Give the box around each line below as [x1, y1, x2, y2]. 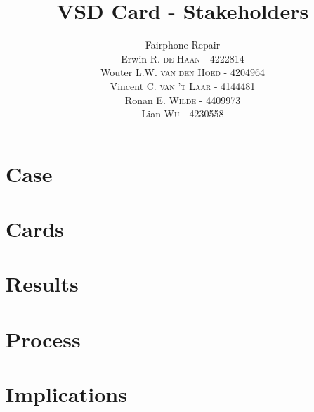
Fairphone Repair [145, 37, 221, 52]
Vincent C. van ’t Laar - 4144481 [110, 78, 256, 93]
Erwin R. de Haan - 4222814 [121, 51, 244, 65]
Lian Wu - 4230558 [141, 106, 224, 121]
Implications [6, 380, 127, 408]
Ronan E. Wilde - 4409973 [124, 92, 241, 107]
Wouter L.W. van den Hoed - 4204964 [100, 65, 265, 79]
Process [6, 324, 81, 353]
